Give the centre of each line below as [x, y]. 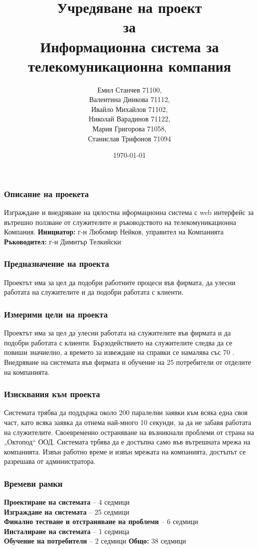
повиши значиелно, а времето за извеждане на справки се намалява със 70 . [119, 352]
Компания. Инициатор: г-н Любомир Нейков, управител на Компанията [114, 232]
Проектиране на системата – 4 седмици [67, 502]
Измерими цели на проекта [56, 314]
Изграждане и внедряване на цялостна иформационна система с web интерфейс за [129, 212]
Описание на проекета [47, 193]
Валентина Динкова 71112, [129, 99]
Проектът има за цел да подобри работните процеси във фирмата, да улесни [120, 282]
